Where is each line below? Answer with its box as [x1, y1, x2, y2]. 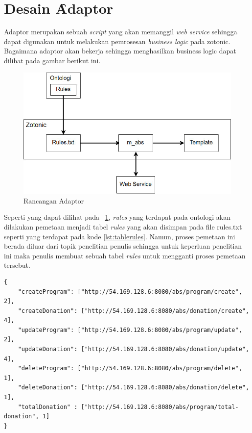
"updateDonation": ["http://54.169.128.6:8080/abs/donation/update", [18, 346, 250, 353]
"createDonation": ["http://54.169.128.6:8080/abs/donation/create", [18, 307, 250, 314]
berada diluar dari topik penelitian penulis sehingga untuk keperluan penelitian [4, 241, 242, 251]
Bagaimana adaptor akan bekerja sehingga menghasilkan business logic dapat [4, 46, 236, 56]
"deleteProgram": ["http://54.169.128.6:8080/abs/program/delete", [18, 365, 242, 372]
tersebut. [4, 260, 30, 270]
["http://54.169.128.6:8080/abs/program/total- [81, 403, 239, 410]
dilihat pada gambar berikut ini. [4, 55, 101, 65]
